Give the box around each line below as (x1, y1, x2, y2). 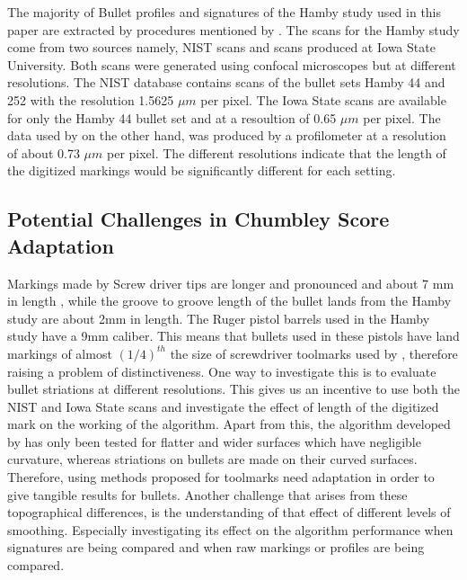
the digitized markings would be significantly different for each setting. (7, 161, 396, 180)
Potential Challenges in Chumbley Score (7, 205, 390, 233)
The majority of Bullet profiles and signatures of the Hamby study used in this (7, 3, 442, 21)
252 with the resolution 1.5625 (7, 90, 174, 109)
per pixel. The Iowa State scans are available (200, 90, 446, 109)
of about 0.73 (7, 143, 80, 162)
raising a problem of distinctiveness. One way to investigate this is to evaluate (7, 361, 436, 380)
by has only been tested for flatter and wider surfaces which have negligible (7, 432, 421, 451)
